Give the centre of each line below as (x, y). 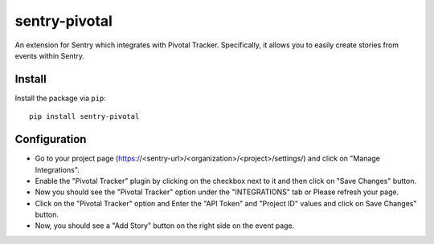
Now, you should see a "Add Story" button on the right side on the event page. (165, 226)
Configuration (51, 139)
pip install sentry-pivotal (84, 117)
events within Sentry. (49, 55)
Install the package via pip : (60, 98)
